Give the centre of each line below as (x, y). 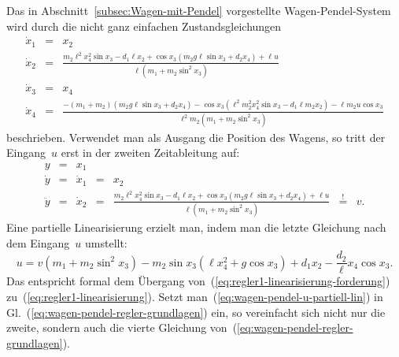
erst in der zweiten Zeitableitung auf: (150, 152)
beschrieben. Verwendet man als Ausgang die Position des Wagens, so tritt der (196, 137)
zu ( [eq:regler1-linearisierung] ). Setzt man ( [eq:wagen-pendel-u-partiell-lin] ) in (195, 297)
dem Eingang (38, 242)
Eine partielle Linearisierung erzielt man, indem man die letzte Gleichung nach (196, 227)
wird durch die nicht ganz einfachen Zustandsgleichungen (144, 26)
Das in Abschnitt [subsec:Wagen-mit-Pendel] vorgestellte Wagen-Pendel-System (199, 10)
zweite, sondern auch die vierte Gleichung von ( (122, 327)
